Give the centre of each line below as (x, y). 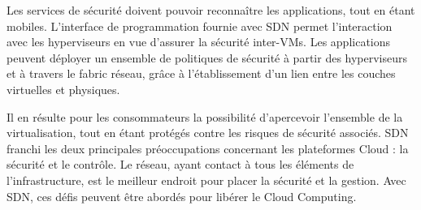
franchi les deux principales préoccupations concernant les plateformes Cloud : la (208, 148)
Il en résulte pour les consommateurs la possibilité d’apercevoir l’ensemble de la (205, 116)
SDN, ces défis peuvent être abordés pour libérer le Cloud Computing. (182, 196)
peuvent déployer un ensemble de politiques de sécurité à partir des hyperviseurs (207, 57)
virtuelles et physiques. (63, 89)
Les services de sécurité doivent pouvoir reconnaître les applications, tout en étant (211, 10)
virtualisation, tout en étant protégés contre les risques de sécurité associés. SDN (208, 133)
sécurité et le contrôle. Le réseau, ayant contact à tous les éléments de (180, 164)
